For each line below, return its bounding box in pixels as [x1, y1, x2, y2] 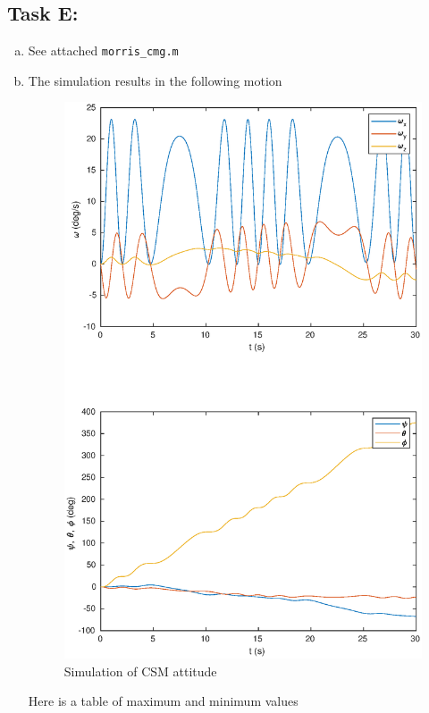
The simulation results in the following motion [28, 71, 282, 89]
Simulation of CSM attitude [63, 661, 217, 680]
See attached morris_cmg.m [28, 41, 179, 60]
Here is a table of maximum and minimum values [28, 692, 299, 710]
